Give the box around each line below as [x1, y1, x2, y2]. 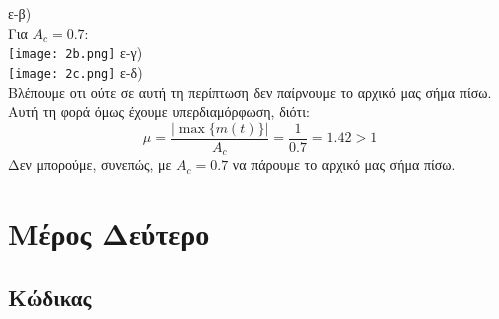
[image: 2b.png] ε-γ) [8, 42, 143, 63]
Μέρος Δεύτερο [8, 212, 210, 253]
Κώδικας [8, 281, 92, 312]
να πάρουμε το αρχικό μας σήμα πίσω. [232, 154, 456, 175]
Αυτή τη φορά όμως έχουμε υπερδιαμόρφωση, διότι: [8, 101, 310, 122]
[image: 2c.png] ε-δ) [8, 61, 143, 82]
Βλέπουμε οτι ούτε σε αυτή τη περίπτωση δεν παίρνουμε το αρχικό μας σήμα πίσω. [8, 81, 492, 102]
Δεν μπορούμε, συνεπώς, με [8, 154, 172, 175]
